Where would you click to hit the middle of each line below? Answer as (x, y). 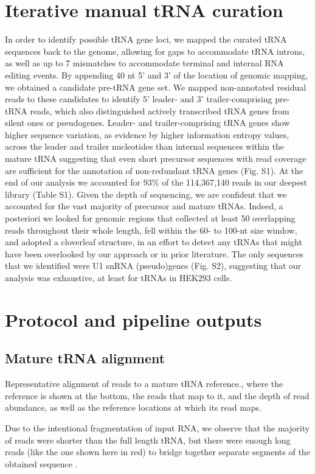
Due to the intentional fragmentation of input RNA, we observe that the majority (157, 427)
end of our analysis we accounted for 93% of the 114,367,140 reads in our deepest (156, 182)
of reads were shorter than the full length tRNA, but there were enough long (148, 440)
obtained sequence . (41, 463)
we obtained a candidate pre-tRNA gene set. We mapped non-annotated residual (156, 87)
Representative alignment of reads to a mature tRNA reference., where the (144, 384)
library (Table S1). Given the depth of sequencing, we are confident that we (146, 194)
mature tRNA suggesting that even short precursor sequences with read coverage (156, 159)
